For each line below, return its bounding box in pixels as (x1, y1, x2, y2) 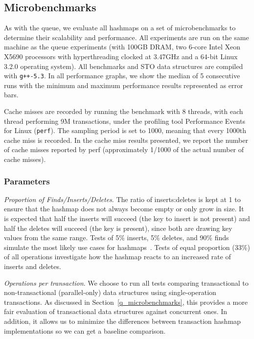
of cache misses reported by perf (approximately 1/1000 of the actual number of (4, 144, 244, 155)
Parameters (4, 175, 50, 187)
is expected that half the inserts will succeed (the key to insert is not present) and (4, 213, 250, 224)
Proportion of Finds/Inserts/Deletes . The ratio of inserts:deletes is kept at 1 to (4, 194, 241, 204)
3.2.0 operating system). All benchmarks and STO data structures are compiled (4, 61, 243, 71)
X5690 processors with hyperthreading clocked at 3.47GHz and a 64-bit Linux (4, 51, 238, 61)
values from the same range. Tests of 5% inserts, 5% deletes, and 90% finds (4, 232, 229, 243)
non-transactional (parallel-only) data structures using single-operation (4, 287, 216, 297)
